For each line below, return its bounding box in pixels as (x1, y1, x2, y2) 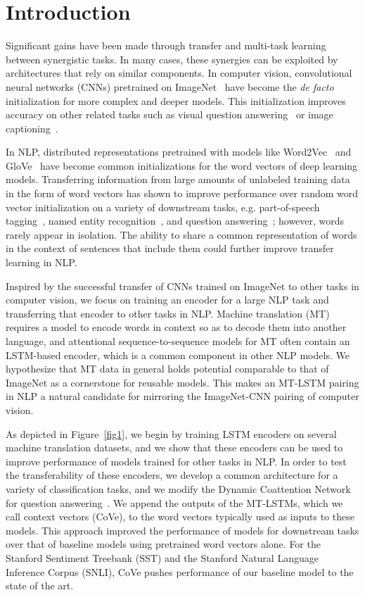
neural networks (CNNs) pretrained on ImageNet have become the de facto (6, 79, 334, 94)
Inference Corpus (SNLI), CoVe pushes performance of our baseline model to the (6, 564, 354, 579)
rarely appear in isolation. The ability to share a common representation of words (6, 227, 357, 242)
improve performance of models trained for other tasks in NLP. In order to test (6, 453, 347, 468)
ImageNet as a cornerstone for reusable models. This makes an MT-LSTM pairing (6, 375, 359, 389)
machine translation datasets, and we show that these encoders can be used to (6, 440, 343, 455)
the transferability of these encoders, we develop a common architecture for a (6, 468, 338, 482)
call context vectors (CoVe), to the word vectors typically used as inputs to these (6, 509, 354, 524)
